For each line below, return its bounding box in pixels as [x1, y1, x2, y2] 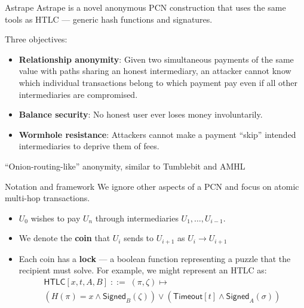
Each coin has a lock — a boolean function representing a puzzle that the [19, 252, 291, 264]
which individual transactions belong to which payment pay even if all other [19, 76, 297, 88]
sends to [124, 232, 154, 244]
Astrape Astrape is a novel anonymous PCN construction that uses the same [5, 1, 286, 13]
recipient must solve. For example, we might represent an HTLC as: [19, 264, 267, 276]
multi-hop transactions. [5, 192, 90, 204]
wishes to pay [30, 211, 81, 224]
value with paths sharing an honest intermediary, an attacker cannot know [19, 64, 291, 77]
